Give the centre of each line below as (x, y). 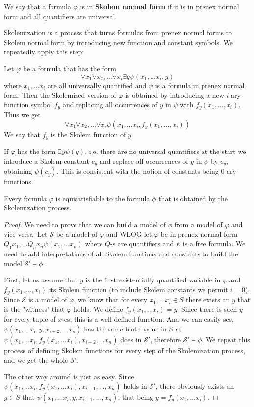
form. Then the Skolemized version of (60, 95)
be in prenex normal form (199, 234)
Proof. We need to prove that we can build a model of (85, 224)
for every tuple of (30, 319)
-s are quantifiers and (142, 243)
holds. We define (98, 309)
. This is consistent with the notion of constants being (138, 171)
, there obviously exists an (195, 386)
